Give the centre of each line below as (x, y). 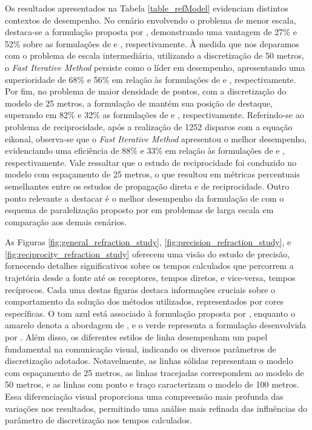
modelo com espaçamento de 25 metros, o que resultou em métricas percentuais (152, 174)
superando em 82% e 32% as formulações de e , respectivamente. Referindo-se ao (154, 115)
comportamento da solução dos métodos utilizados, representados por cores (144, 301)
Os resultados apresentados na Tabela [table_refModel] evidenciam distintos (147, 8)
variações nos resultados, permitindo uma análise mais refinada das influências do (156, 408)
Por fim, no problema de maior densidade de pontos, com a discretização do (146, 91)
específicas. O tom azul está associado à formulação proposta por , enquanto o (150, 313)
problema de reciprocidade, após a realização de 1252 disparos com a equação (149, 126)
